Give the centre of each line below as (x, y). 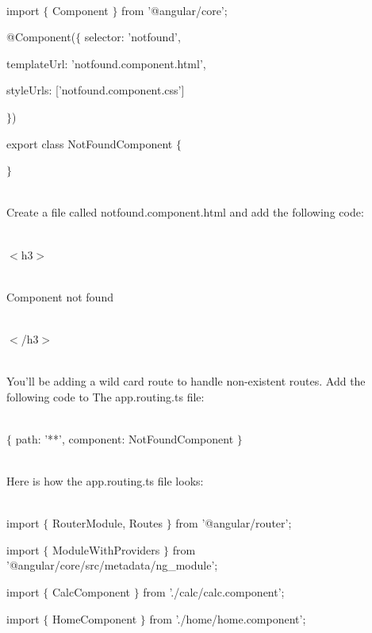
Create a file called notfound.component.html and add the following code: (185, 212)
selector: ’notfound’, (132, 37)
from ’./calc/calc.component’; (214, 592)
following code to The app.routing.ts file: (105, 396)
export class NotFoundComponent (90, 143)
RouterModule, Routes (107, 523)
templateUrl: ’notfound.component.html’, (106, 63)
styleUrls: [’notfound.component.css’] (96, 90)
